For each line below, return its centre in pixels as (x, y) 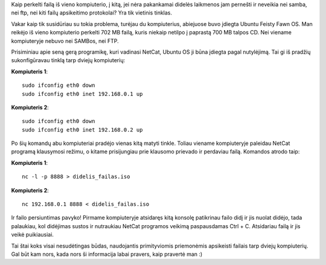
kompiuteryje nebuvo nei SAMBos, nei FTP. (65, 41)
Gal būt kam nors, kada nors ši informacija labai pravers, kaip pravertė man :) (107, 254)
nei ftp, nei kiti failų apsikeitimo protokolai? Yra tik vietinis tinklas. (91, 13)
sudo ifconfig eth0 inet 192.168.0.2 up (82, 129)
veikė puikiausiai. (33, 235)
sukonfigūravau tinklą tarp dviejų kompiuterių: (68, 60)
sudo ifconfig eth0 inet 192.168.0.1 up (82, 94)
